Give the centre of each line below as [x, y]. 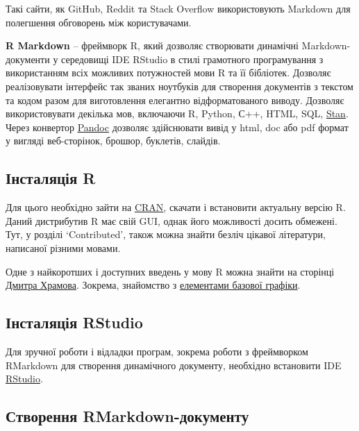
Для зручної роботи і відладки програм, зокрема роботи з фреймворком [157, 351]
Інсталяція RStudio [74, 322]
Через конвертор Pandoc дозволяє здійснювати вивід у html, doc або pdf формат [177, 127]
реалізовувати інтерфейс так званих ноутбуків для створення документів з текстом [179, 86]
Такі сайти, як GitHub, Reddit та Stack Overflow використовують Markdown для [178, 8]
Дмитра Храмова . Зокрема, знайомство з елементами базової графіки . [153, 285]
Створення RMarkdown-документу [127, 416]
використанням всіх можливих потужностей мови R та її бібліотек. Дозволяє [168, 73]
